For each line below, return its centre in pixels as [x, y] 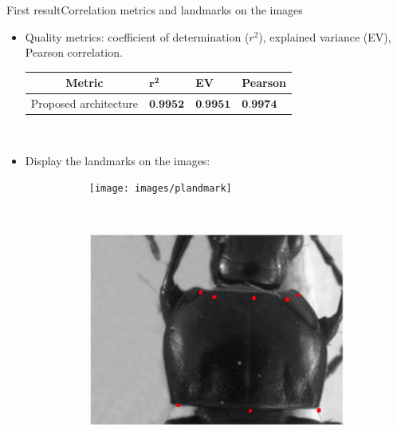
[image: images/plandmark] [160, 189]
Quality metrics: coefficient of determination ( [137, 36]
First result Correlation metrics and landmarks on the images [155, 10]
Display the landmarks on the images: [118, 160]
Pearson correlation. [74, 52]
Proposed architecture [84, 103]
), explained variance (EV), [325, 36]
